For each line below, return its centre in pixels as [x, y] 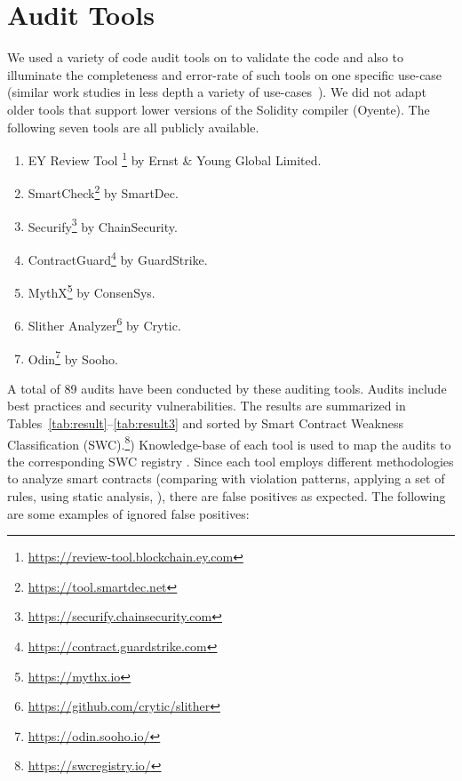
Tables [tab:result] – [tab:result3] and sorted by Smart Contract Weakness [205, 423]
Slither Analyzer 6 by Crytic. [104, 324]
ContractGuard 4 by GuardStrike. [118, 258]
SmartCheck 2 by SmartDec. [103, 191]
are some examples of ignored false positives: [128, 513]
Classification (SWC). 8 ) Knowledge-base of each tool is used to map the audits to [229, 442]
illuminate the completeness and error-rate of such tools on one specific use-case [225, 74]
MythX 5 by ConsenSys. [92, 291]
